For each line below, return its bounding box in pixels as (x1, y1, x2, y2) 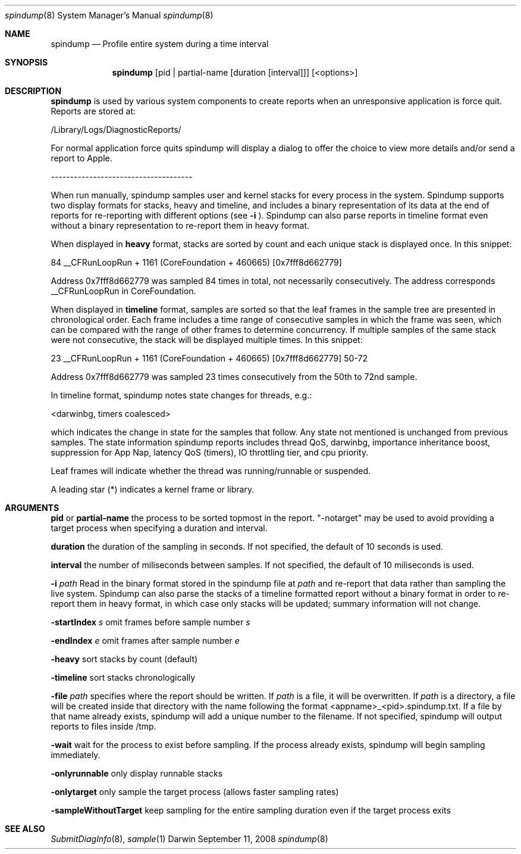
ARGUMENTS (5, 503, 59, 513)
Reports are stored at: (51, 106, 136, 116)
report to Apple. (51, 153, 112, 163)
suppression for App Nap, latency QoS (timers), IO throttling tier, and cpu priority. (51, 447, 369, 457)
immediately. (51, 750, 101, 760)
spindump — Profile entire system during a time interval (51, 39, 269, 49)
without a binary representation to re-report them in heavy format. (51, 220, 310, 230)
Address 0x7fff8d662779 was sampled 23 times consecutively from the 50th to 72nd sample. (51, 372, 418, 382)
